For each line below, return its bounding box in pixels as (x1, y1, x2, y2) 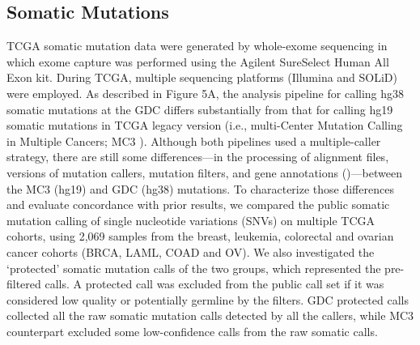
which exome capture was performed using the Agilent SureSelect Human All (6, 53, 389, 70)
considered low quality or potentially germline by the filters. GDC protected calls (6, 291, 409, 308)
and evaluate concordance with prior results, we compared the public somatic (6, 196, 390, 213)
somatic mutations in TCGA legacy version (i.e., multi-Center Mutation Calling (6, 117, 403, 134)
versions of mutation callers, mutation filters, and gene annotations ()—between (6, 164, 402, 181)
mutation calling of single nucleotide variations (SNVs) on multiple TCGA (6, 211, 375, 228)
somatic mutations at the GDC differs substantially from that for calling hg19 (6, 100, 393, 117)
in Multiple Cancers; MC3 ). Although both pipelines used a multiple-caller (6, 132, 381, 149)
